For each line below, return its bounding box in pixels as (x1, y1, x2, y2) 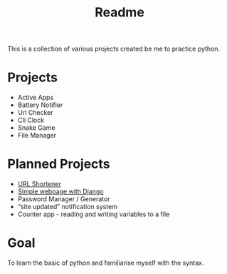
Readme (95, 4, 144, 21)
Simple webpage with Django (17, 187, 104, 196)
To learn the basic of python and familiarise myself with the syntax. (7, 258, 204, 267)
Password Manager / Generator (17, 195, 110, 203)
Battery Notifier (17, 101, 63, 109)
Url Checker (17, 108, 53, 117)
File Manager (17, 131, 57, 140)
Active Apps (17, 93, 54, 102)
